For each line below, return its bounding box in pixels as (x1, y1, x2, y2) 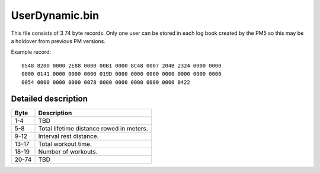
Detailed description (11, 94, 88, 104)
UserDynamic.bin (11, 9, 100, 22)
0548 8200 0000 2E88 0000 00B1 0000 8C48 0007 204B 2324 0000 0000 (21, 62, 222, 69)
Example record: (11, 48, 52, 56)
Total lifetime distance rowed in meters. (38, 125, 148, 133)
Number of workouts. (38, 148, 98, 156)
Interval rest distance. (38, 132, 99, 141)
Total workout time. (38, 140, 92, 148)
